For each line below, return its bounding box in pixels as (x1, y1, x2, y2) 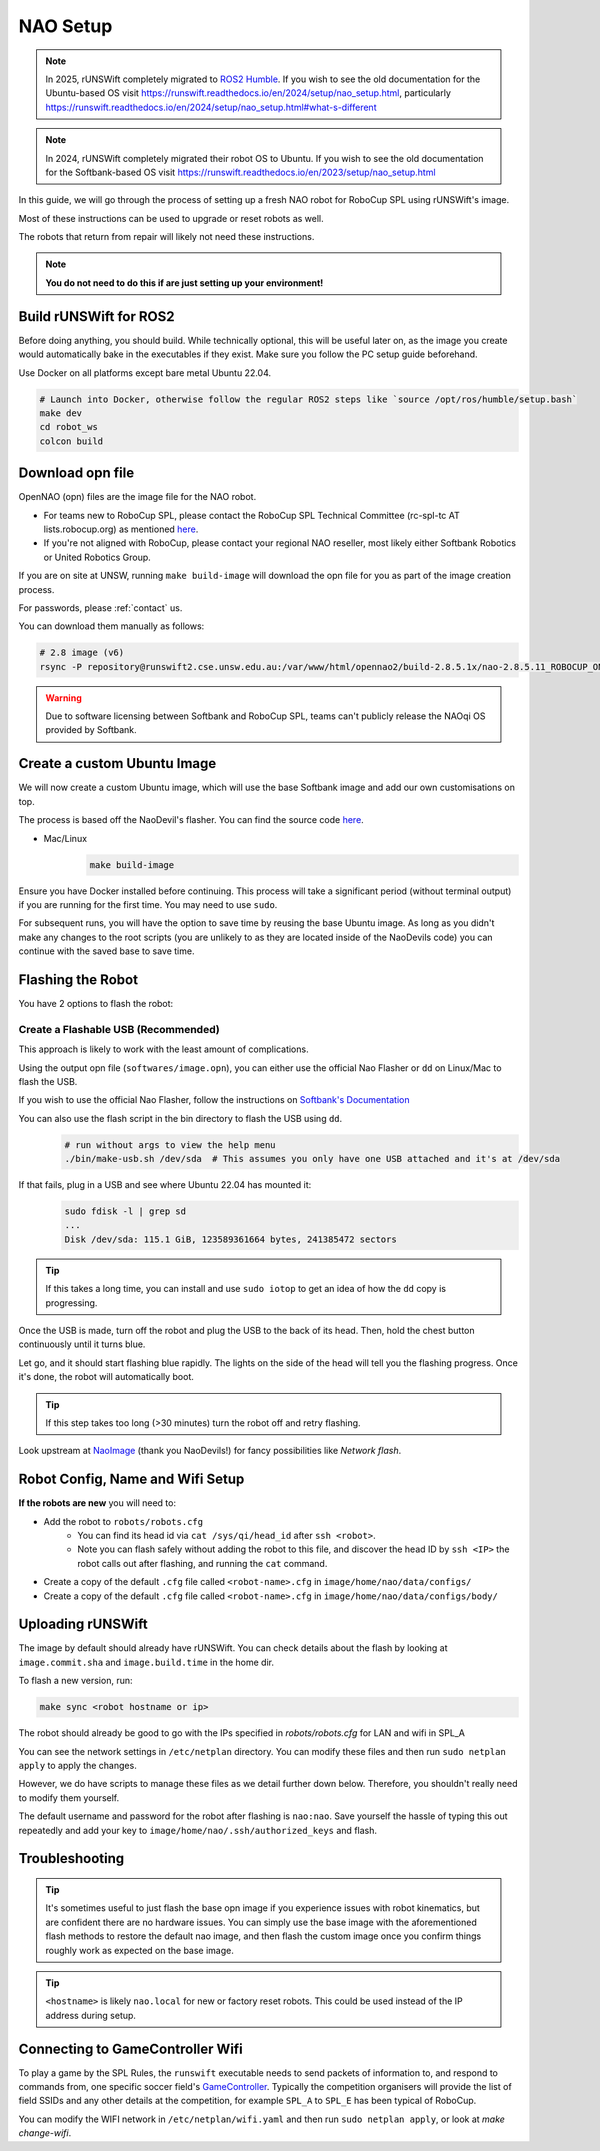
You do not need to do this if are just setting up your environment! (45, 276, 324, 289)
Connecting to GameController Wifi (18, 2040, 244, 2057)
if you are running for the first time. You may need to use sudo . (18, 898, 278, 910)
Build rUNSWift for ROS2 (18, 308, 175, 325)
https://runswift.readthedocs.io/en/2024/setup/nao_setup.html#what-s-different (45, 101, 377, 113)
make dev (39, 407, 83, 419)
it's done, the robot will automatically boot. (18, 1371, 195, 1383)
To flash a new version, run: (18, 1675, 133, 1687)
